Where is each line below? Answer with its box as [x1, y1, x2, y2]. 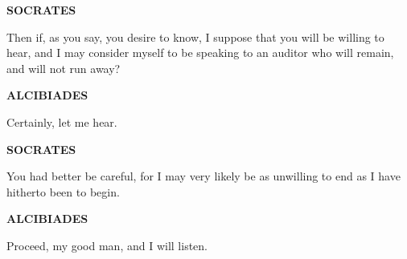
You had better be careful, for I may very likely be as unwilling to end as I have [6, 168, 401, 184]
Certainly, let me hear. [6, 113, 117, 130]
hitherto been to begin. [6, 183, 120, 200]
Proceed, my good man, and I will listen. [6, 237, 208, 253]
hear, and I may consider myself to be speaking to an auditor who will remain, [6, 44, 394, 61]
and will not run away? [6, 59, 121, 76]
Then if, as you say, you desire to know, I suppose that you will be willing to [6, 28, 384, 45]
